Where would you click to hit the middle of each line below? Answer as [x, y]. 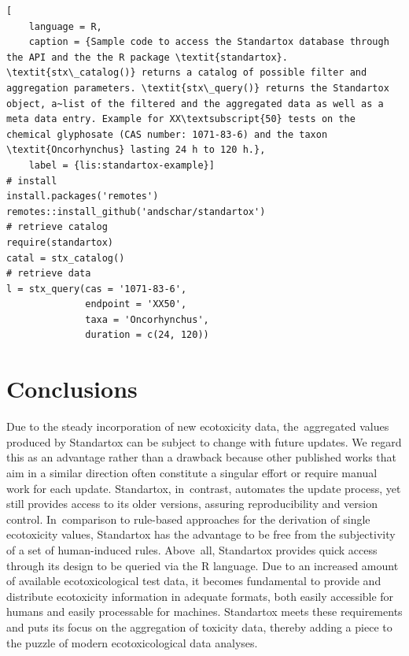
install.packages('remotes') [83, 196]
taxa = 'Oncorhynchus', [147, 319]
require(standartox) [60, 242]
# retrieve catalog [57, 227]
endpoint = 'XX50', [136, 304]
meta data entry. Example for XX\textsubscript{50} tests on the [181, 119]
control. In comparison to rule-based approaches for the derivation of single [188, 519]
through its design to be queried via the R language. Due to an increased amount [203, 565]
